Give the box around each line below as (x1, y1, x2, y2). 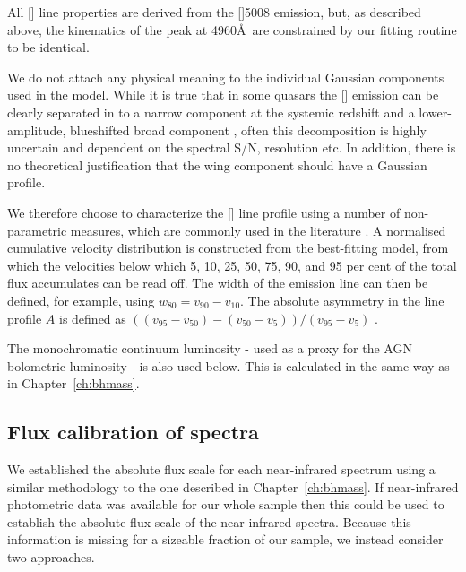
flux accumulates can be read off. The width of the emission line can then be (7, 273, 428, 292)
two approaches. (7, 548, 95, 567)
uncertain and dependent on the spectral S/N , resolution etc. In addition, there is (7, 138, 456, 157)
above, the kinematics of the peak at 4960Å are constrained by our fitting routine (7, 20, 457, 39)
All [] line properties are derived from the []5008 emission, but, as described (7, 3, 421, 21)
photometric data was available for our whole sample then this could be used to (7, 495, 444, 514)
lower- (419, 102, 452, 121)
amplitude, (7, 120, 66, 139)
